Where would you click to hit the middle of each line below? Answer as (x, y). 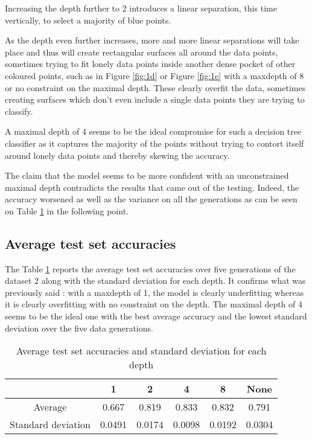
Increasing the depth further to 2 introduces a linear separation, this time (141, 8)
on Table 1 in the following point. (67, 210)
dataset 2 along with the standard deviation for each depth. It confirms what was (155, 280)
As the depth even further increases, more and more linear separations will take (152, 40)
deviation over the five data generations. (79, 328)
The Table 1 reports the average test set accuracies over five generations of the (150, 268)
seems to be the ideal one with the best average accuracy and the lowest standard (156, 316)
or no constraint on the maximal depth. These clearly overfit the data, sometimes (155, 87)
